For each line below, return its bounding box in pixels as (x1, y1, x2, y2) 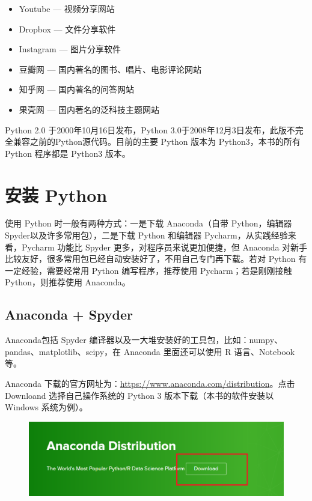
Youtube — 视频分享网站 (19, 2, 115, 14)
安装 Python (5, 182, 108, 207)
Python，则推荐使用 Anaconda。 (5, 276, 130, 288)
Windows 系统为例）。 (5, 401, 88, 413)
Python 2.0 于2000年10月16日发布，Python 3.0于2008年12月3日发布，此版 (5, 123, 287, 136)
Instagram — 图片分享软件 (19, 43, 121, 55)
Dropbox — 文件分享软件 (19, 22, 116, 35)
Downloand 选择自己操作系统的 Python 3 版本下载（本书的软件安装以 (5, 389, 274, 401)
